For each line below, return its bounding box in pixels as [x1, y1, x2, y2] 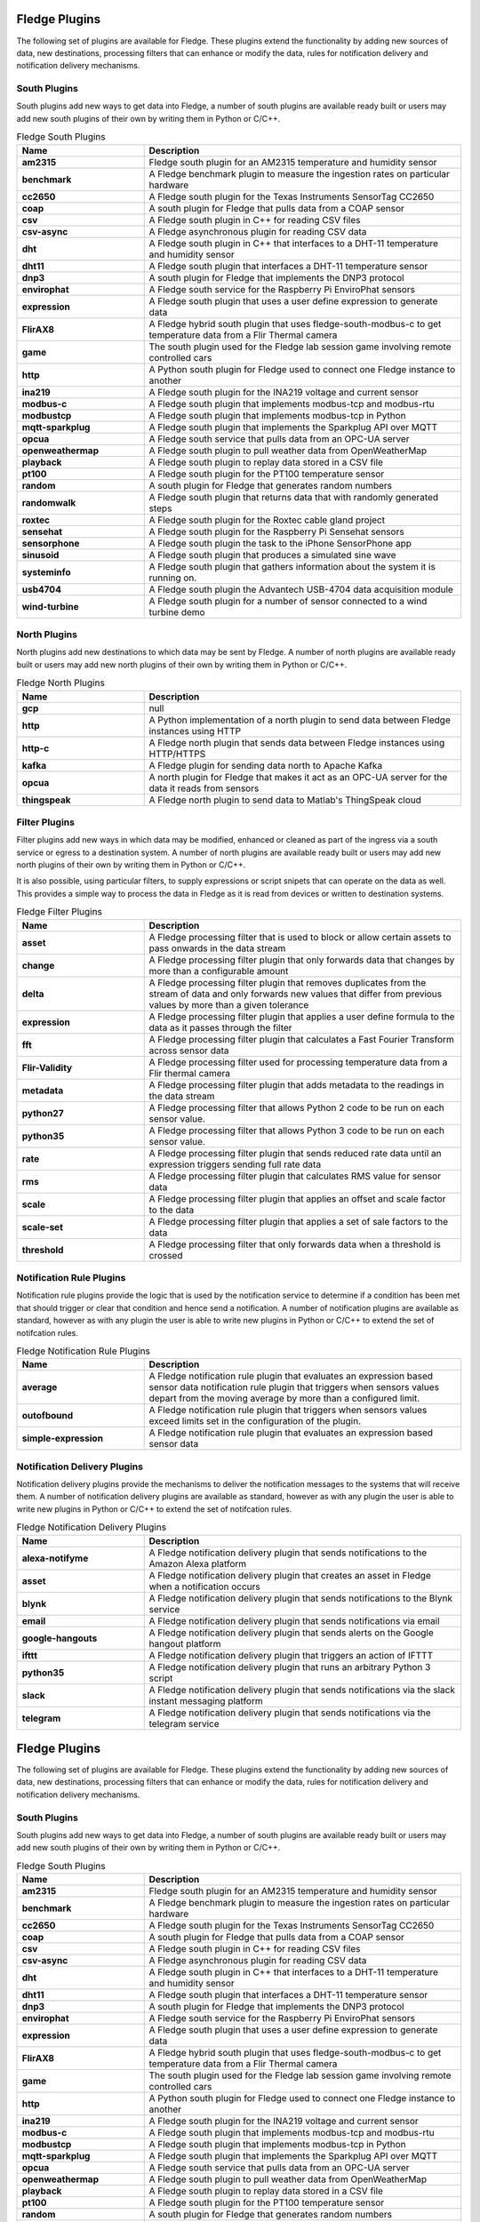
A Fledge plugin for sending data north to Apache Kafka [148, 759, 382, 771]
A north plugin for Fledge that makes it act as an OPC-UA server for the [148, 771, 448, 783]
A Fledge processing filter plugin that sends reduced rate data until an [148, 1147, 442, 1159]
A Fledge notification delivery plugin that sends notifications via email [148, 1614, 440, 1627]
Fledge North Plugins [16, 676, 106, 689]
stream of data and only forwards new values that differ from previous [148, 987, 443, 1000]
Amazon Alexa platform [148, 1557, 247, 1570]
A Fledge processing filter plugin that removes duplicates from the [148, 976, 427, 988]
